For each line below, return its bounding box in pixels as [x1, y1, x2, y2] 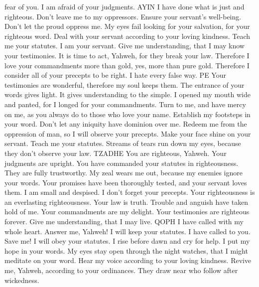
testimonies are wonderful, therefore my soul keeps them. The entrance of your [4, 79, 245, 90]
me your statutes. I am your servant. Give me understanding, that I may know [4, 40, 245, 51]
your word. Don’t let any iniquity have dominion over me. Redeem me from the [4, 119, 247, 129]
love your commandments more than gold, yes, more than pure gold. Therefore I [4, 60, 250, 70]
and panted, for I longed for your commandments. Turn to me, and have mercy [4, 99, 246, 109]
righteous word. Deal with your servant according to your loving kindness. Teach [4, 30, 251, 41]
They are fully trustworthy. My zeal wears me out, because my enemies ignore [4, 167, 243, 178]
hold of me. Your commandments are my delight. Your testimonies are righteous [4, 206, 250, 217]
